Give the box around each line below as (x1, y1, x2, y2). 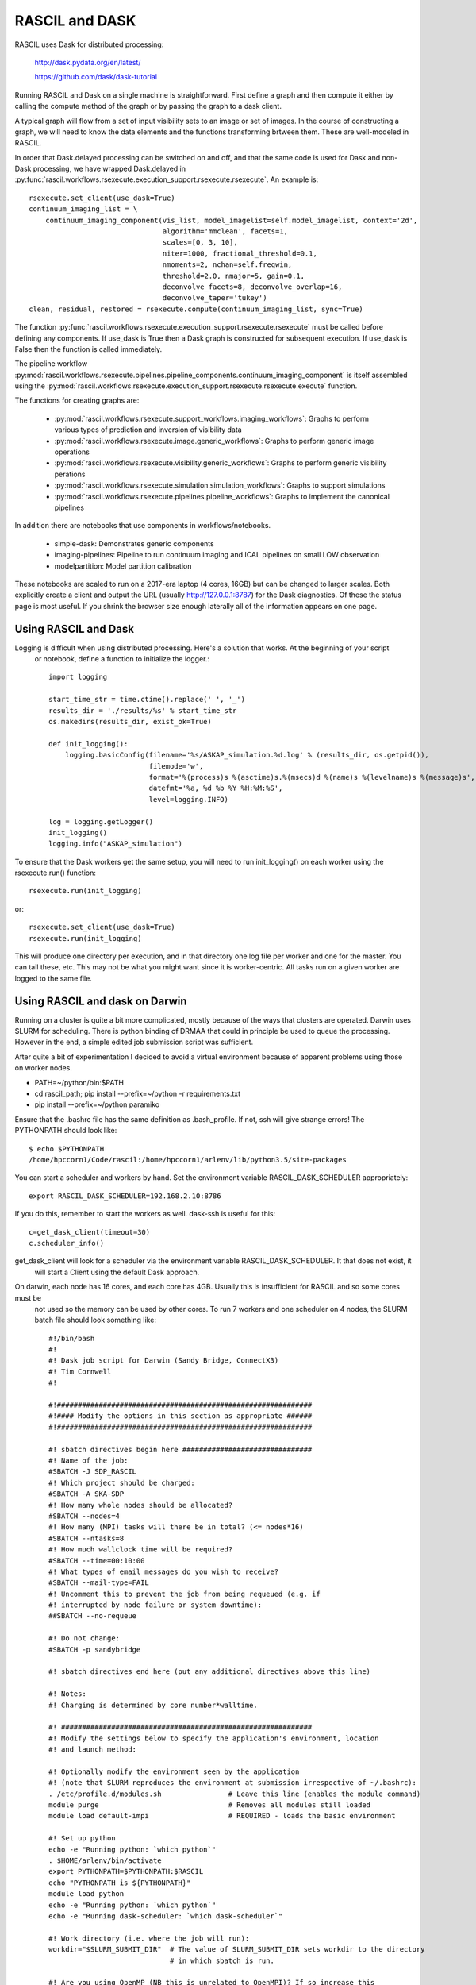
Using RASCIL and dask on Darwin (14, 994, 187, 1008)
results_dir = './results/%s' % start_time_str (48, 706, 237, 715)
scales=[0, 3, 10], (162, 238, 238, 247)
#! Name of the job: (48, 1455, 129, 1465)
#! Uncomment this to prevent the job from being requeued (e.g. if (48, 1589, 321, 1598)
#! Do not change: (48, 1634, 121, 1643)
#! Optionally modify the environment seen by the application (48, 1767, 300, 1776)
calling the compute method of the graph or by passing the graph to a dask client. (14, 102, 282, 111)
